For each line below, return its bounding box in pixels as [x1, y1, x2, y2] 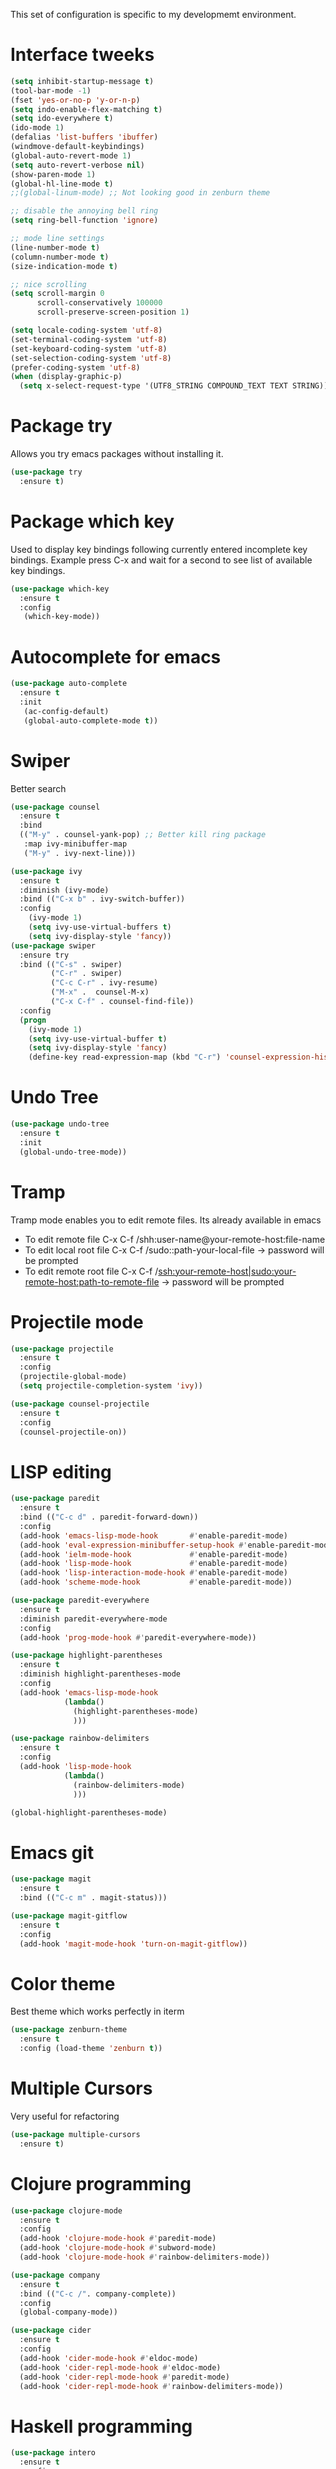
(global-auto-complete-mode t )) [23, 715, 159, 726]
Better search [10, 782, 67, 794]
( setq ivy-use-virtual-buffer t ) [28, 1034, 168, 1044]
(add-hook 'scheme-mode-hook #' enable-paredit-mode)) [19, 1577, 293, 1588]
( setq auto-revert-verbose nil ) [10, 160, 145, 170]
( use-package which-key [10, 584, 110, 594]
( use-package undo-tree [10, 1119, 110, 1129]
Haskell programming [10, 2415, 193, 2438]
